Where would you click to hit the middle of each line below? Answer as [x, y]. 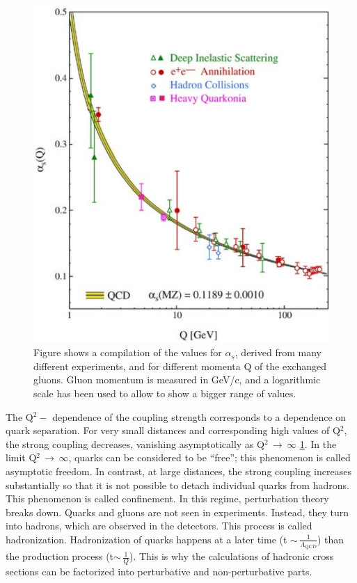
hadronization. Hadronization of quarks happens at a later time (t [146, 539]
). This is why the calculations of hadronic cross [231, 556]
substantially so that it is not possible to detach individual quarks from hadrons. [177, 485]
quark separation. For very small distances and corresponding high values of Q [173, 430]
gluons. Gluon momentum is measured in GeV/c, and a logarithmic [177, 380]
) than [331, 539]
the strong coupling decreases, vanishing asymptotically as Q [135, 444]
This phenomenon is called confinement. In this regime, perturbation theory [167, 498]
